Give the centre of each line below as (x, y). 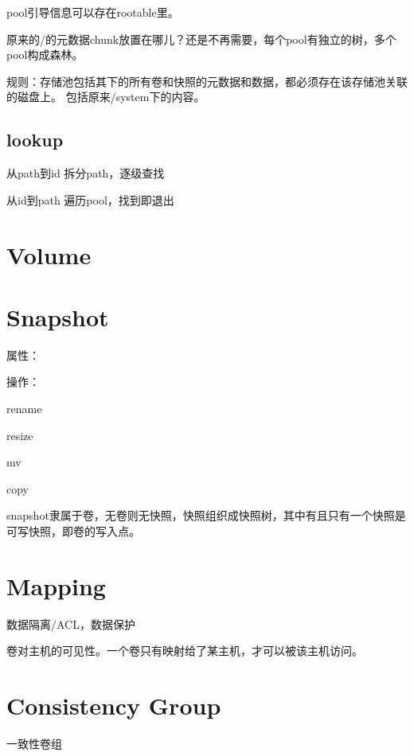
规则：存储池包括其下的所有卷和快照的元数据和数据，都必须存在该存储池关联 (207, 81)
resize (20, 435)
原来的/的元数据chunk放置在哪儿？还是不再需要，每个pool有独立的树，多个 (201, 39)
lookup (35, 140)
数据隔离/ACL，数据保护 (71, 624)
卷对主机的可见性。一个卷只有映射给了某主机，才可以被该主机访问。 (185, 651)
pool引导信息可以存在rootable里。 (93, 12)
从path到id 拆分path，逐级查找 (86, 173)
